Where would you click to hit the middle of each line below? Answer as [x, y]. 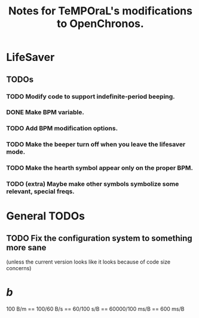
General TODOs [46, 216]
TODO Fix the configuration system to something [99, 238]
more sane [26, 247]
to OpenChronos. [100, 24]
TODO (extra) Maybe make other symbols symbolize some [93, 184]
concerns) [19, 268]
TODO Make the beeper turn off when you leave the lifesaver [96, 145]
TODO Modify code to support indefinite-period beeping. [91, 96]
